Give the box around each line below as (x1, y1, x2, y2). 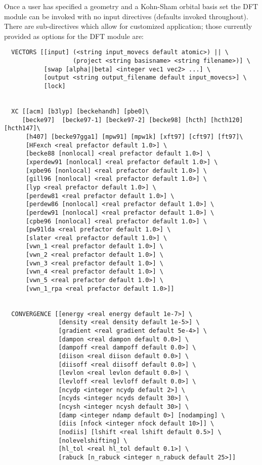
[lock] (43, 83, 66, 90)
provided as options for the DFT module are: (4, 30, 144, 41)
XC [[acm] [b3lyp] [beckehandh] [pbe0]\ (11, 107, 149, 115)
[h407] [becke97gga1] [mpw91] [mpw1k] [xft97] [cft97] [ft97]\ (25, 133, 243, 140)
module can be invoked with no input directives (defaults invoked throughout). (4, 11, 248, 21)
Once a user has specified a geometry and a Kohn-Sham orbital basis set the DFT (4, 1, 258, 11)
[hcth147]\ (4, 125, 40, 132)
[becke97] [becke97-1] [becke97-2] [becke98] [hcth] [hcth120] (22, 116, 243, 124)
